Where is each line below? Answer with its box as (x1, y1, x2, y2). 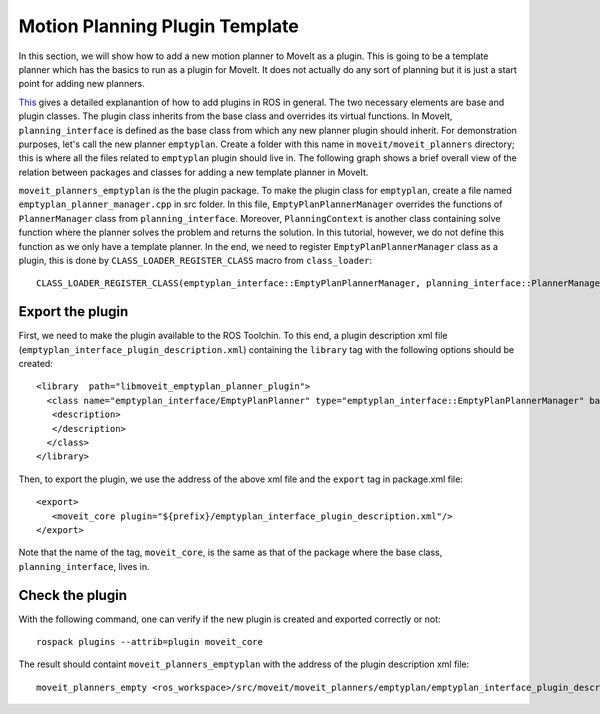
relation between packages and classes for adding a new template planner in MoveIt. (18, 166, 369, 178)
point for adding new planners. (18, 78, 145, 90)
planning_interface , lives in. (18, 560, 150, 572)
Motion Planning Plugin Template (18, 15, 299, 37)
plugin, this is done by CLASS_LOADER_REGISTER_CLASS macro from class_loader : (18, 255, 373, 267)
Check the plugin (18, 586, 127, 604)
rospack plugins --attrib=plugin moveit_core (36, 636, 264, 648)
